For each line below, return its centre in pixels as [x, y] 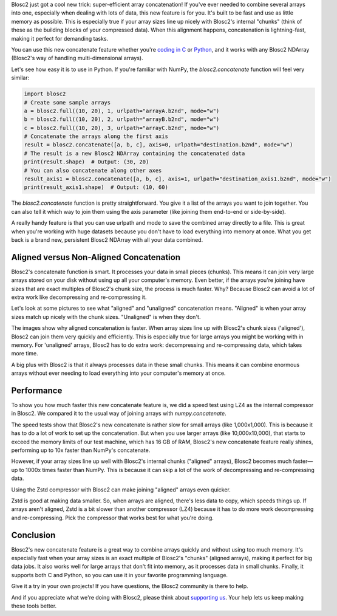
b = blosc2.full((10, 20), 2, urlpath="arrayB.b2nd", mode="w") [122, 119]
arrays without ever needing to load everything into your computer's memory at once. [118, 373]
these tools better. [34, 606]
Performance [37, 390]
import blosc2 [45, 94]
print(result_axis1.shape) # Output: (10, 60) [96, 187]
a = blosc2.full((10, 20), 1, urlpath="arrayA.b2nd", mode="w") [122, 111]
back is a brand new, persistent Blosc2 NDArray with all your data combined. [107, 239]
